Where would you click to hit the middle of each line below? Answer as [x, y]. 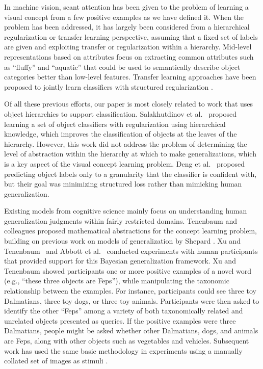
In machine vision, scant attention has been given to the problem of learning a [126, 7]
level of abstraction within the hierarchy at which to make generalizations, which [130, 154]
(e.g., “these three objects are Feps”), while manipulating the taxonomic [117, 281]
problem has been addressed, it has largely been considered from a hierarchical [127, 27]
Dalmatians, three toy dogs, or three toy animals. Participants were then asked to [132, 300]
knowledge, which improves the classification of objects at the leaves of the [121, 134]
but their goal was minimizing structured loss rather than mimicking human [123, 184]
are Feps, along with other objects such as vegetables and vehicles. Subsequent [127, 340]
